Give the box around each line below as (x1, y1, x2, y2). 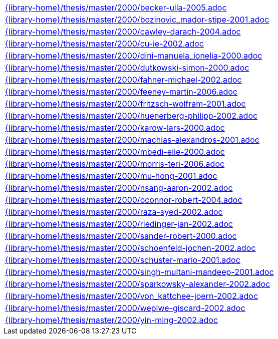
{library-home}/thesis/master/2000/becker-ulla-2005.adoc (5, 3, 227, 13)
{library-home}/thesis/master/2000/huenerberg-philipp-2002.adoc (5, 111, 258, 121)
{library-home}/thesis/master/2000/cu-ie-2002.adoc (5, 39, 204, 49)
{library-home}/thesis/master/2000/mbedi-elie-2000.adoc (5, 147, 225, 157)
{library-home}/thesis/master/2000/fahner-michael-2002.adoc (5, 75, 242, 85)
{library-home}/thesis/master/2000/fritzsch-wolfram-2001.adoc (5, 99, 246, 109)
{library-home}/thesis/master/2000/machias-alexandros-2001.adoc (5, 135, 259, 145)
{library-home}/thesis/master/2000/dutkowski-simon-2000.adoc (5, 63, 249, 73)
